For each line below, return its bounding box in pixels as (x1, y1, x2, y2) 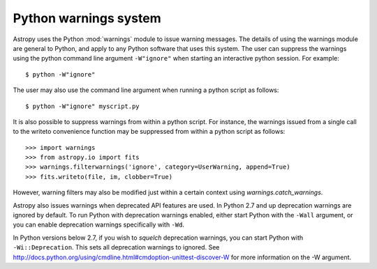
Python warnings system (13, 10, 161, 26)
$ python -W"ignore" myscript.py (25, 102, 140, 110)
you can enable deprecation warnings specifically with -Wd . (13, 220, 185, 229)
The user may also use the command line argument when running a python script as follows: (13, 86, 279, 94)
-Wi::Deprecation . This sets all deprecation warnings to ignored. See (13, 243, 220, 252)
